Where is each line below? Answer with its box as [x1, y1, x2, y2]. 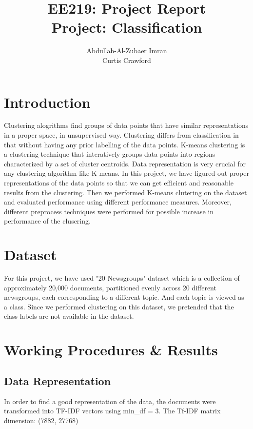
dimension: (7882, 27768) [4, 415, 78, 425]
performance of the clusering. [4, 216, 91, 226]
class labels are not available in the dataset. [4, 311, 134, 321]
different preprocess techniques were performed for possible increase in [4, 206, 214, 216]
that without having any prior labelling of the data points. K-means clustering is [4, 139, 245, 149]
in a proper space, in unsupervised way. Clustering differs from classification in [4, 130, 239, 140]
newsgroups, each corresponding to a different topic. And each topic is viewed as [4, 292, 244, 302]
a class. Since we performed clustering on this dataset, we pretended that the [4, 301, 234, 311]
